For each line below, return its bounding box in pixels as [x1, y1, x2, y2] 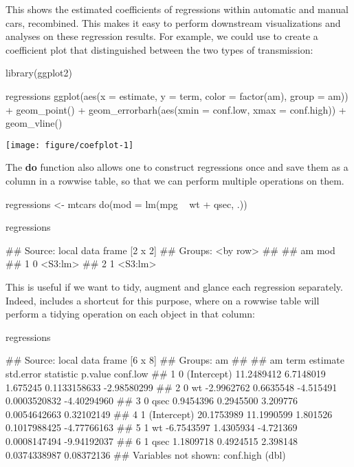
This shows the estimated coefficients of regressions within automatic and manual [5, 2, 349, 16]
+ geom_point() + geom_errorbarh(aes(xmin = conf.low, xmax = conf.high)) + [5, 102, 346, 116]
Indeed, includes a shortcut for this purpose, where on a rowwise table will [5, 293, 320, 307]
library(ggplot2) [5, 65, 72, 80]
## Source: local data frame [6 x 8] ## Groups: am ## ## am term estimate [5, 353, 345, 367]
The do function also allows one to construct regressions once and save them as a [5, 160, 349, 174]
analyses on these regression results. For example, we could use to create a [5, 29, 318, 43]
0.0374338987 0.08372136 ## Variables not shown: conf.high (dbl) [5, 447, 286, 461]
